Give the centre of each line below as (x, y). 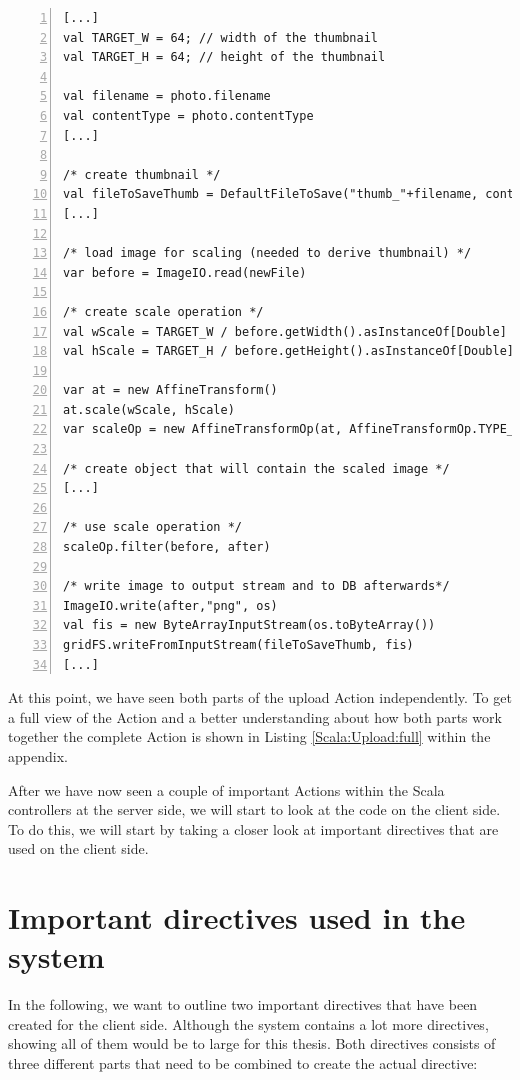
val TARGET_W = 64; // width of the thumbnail (220, 37)
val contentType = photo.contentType (188, 115)
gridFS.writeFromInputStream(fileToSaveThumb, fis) (238, 645)
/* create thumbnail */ (142, 174)
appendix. (38, 755)
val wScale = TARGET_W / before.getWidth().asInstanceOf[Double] (285, 331)
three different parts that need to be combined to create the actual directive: (243, 1063)
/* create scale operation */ (163, 311)
